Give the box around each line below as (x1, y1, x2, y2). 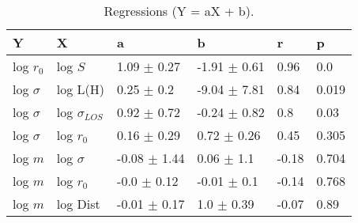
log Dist (56, 195, 100, 213)
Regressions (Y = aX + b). (104, 2, 254, 20)
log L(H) (56, 80, 105, 98)
